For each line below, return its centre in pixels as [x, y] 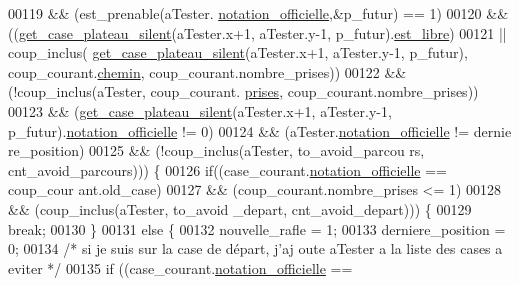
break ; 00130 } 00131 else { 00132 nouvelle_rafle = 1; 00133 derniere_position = [257, 228]
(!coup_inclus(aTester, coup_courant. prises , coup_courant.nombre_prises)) [243, 91]
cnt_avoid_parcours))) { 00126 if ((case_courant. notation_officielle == [227, 169]
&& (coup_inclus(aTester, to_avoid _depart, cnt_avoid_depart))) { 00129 [240, 208]
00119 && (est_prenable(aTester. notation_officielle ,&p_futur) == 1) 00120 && [258, 13]
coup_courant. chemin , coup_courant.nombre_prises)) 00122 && [207, 71]
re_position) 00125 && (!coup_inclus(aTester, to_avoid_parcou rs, [216, 150]
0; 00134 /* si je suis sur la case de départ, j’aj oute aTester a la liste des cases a [255, 248]
